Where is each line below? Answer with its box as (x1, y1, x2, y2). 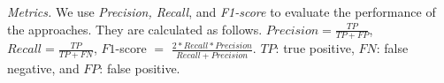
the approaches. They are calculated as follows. (7, 19, 263, 38)
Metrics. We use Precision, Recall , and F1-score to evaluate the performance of (7, 3, 436, 20)
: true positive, (275, 39, 355, 57)
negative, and (7, 58, 80, 77)
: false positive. (99, 58, 180, 77)
